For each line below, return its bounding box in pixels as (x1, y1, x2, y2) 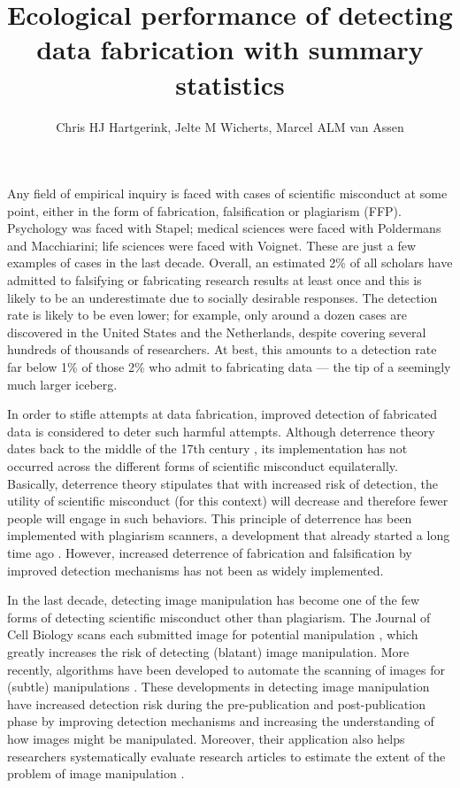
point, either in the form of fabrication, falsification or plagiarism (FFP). (7, 201, 402, 220)
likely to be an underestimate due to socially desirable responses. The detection (7, 288, 438, 306)
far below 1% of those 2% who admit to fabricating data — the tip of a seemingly (7, 358, 451, 376)
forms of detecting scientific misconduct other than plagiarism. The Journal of (7, 607, 431, 626)
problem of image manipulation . (7, 764, 185, 783)
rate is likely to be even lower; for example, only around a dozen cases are (7, 305, 407, 324)
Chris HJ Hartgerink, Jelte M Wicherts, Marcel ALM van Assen (56, 117, 404, 135)
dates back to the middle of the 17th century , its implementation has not (7, 439, 408, 458)
